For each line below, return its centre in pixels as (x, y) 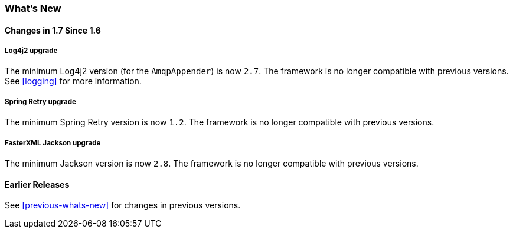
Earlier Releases (37, 184)
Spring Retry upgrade (40, 101)
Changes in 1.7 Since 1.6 (53, 30)
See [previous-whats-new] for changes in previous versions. (123, 205)
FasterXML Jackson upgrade (53, 143)
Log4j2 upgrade (31, 51)
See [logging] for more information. (73, 81)
